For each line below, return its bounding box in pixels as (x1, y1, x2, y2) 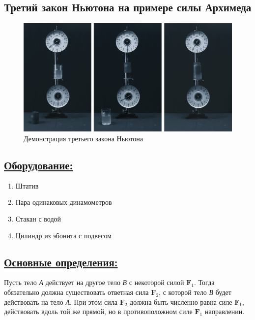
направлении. (204, 306, 245, 317)
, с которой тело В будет (159, 287, 231, 297)
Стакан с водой (15, 214, 61, 224)
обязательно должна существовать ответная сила (4, 287, 149, 297)
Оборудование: (4, 158, 73, 173)
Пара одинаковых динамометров (15, 197, 112, 207)
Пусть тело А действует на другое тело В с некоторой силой (4, 277, 184, 288)
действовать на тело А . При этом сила (4, 296, 117, 307)
